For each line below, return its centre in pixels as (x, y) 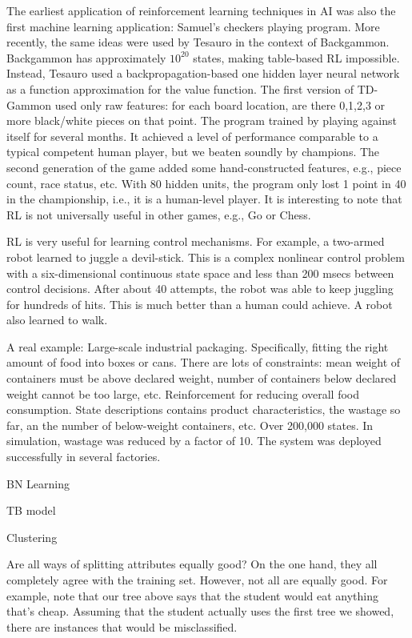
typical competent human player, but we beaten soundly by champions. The (193, 152)
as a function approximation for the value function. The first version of (180, 88)
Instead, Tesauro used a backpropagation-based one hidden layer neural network (203, 73)
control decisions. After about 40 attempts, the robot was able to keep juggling (200, 289)
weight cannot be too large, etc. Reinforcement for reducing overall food (183, 393)
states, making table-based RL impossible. (296, 57)
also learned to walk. (57, 320)
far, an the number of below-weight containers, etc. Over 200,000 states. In (190, 425)
